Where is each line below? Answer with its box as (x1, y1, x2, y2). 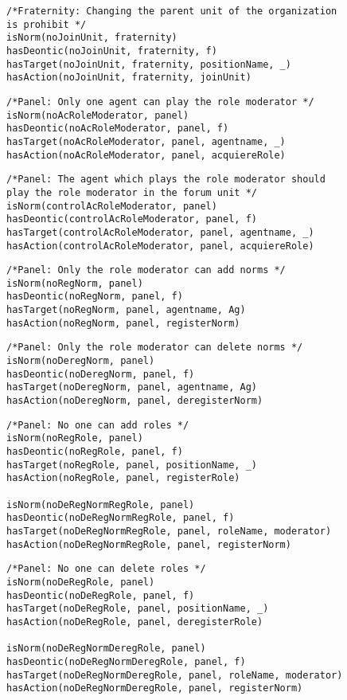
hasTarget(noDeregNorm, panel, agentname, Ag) (6, 381, 257, 393)
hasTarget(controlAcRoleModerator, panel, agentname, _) (6, 226, 314, 238)
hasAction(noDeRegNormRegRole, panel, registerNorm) (6, 538, 291, 550)
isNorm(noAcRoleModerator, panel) (6, 109, 189, 121)
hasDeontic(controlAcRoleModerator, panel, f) (6, 213, 257, 225)
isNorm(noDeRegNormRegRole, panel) (6, 499, 195, 510)
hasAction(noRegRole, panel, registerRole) (6, 472, 240, 484)
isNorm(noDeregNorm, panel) (6, 355, 155, 367)
